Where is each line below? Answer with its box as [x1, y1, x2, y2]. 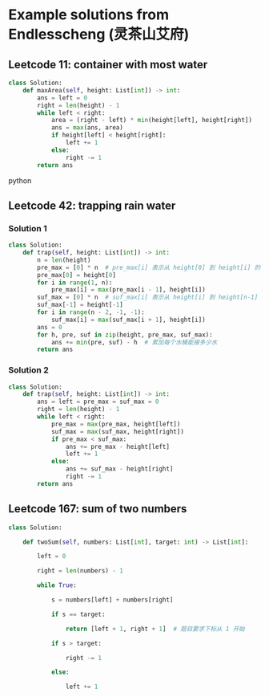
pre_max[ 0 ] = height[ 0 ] [37, 271, 116, 279]
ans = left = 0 [37, 94, 88, 102]
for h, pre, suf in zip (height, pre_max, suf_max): [37, 331, 214, 339]
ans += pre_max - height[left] [65, 442, 171, 450]
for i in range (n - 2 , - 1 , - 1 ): [37, 308, 146, 316]
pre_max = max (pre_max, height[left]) [50, 420, 181, 428]
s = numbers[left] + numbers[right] [50, 596, 174, 604]
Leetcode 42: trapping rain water [8, 198, 176, 212]
